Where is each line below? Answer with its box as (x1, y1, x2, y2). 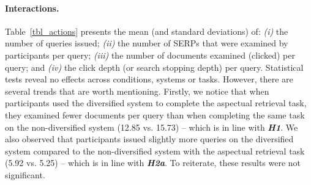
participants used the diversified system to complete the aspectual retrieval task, (5, 96, 307, 109)
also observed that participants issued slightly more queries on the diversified (5, 132, 294, 145)
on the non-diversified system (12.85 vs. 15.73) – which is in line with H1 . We (5, 120, 298, 133)
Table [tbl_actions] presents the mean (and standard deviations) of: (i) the (5, 24, 288, 37)
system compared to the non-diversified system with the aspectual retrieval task (5, 144, 305, 157)
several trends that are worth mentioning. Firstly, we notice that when (5, 84, 269, 97)
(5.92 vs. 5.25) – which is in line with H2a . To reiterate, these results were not (5, 156, 301, 169)
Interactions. (5, 1, 59, 14)
